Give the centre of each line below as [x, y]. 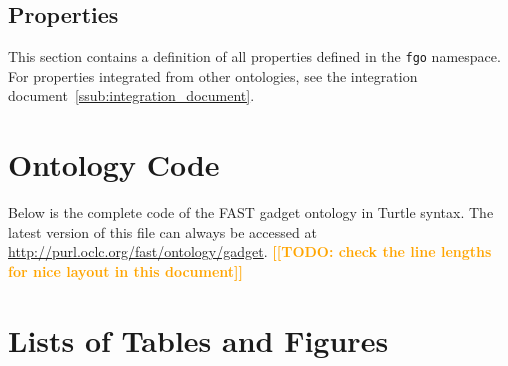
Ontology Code [114, 164]
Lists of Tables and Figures [198, 339]
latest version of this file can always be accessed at [162, 231]
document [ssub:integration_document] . [131, 95]
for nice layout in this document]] [125, 270]
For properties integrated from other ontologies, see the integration [213, 75]
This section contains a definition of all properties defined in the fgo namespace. [254, 56]
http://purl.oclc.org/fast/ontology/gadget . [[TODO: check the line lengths [250, 251]
